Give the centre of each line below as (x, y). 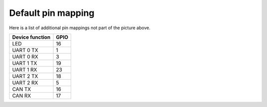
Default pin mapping (52, 13)
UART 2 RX (25, 83)
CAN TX (22, 89)
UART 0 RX (25, 56)
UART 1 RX (24, 69)
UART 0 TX (25, 50)
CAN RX (22, 96)
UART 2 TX (25, 76)
